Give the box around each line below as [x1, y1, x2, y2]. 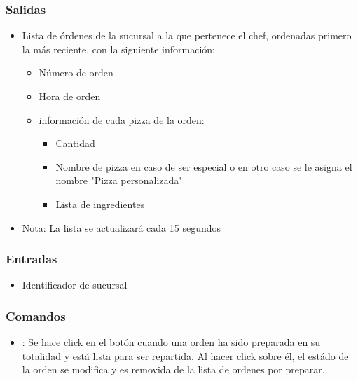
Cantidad [55, 136, 95, 151]
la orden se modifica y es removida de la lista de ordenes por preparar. [22, 362, 325, 377]
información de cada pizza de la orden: [39, 112, 205, 127]
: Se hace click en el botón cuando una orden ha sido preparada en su [22, 335, 321, 349]
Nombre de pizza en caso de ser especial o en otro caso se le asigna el [55, 159, 352, 174]
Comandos [6, 307, 66, 324]
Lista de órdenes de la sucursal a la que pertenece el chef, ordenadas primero [22, 28, 352, 43]
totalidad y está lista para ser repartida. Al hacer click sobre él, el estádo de [22, 348, 349, 363]
